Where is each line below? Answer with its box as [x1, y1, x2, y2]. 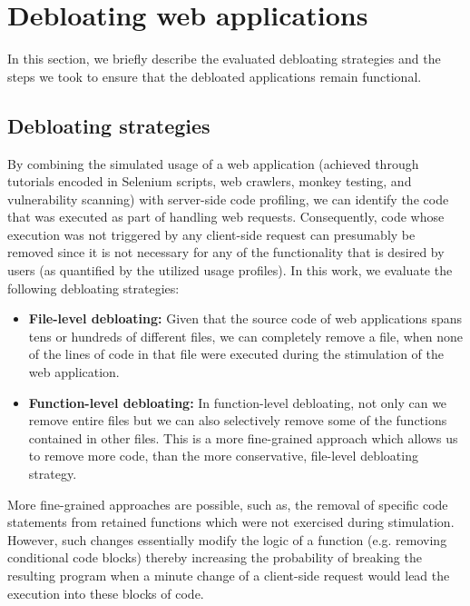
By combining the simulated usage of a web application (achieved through [7, 154, 419, 173]
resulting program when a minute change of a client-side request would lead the [7, 565, 450, 584]
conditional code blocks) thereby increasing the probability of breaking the [7, 548, 422, 567]
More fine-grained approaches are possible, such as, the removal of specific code [7, 494, 448, 513]
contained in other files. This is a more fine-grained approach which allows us [28, 428, 458, 447]
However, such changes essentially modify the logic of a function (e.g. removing [7, 530, 447, 549]
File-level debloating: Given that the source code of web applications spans [28, 309, 463, 328]
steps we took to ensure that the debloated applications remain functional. [7, 66, 422, 85]
